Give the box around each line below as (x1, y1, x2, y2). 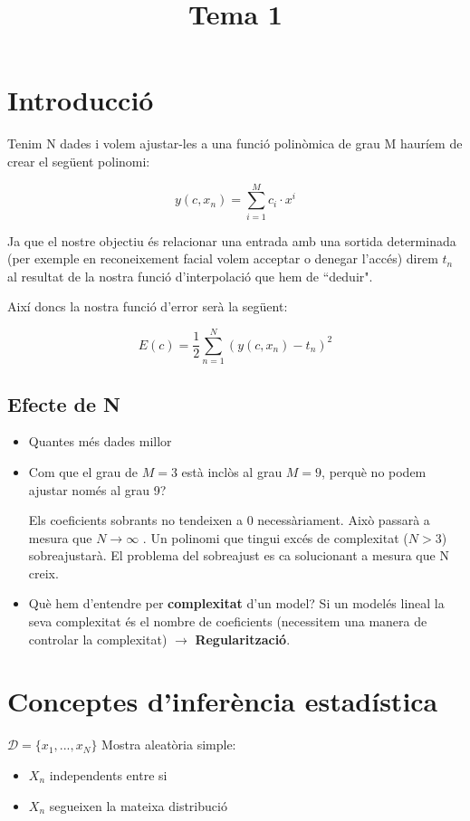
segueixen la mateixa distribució (49, 796, 227, 815)
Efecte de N (7, 389, 120, 417)
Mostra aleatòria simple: (101, 735, 236, 754)
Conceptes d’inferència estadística (7, 683, 438, 720)
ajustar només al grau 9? (28, 480, 167, 499)
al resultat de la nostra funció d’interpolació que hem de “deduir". (7, 266, 373, 285)
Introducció (7, 81, 154, 119)
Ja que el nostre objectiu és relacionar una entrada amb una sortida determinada (7, 231, 456, 250)
